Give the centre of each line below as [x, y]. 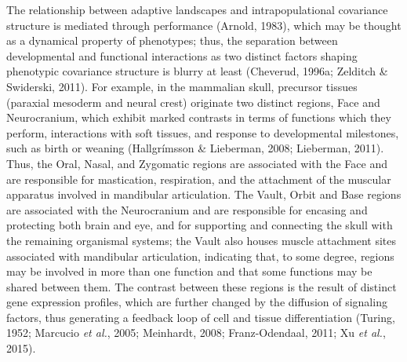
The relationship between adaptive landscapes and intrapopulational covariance [197, 9]
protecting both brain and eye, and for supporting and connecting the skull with [200, 225]
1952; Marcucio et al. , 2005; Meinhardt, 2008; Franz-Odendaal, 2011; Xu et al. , [196, 333]
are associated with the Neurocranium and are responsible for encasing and [187, 209]
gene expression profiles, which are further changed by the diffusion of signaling [197, 302]
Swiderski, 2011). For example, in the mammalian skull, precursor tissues [182, 86]
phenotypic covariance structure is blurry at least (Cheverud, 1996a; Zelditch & [197, 71]
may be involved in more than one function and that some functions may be [189, 271]
